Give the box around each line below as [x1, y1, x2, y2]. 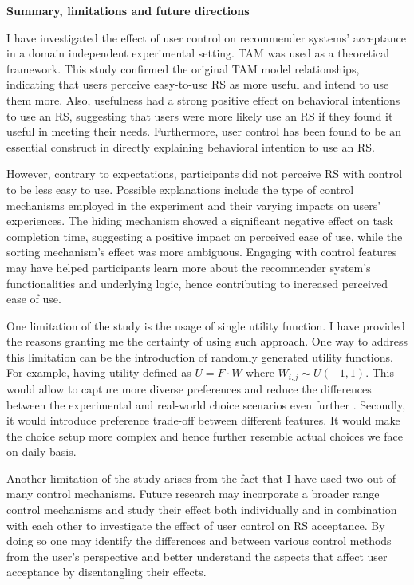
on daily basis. [6, 443, 77, 460]
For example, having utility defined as [6, 364, 191, 381]
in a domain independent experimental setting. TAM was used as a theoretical [6, 45, 389, 61]
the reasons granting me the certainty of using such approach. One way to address [6, 333, 408, 350]
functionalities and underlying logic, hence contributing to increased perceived [6, 275, 388, 291]
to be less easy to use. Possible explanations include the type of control [6, 180, 354, 197]
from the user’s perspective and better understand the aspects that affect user [6, 547, 388, 564]
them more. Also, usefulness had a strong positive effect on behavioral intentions [6, 91, 400, 108]
